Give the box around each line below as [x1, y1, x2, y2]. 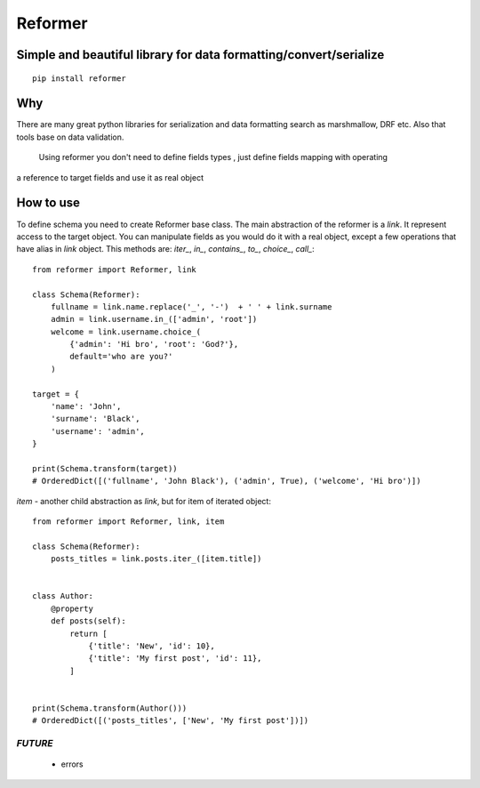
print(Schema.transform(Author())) [32, 704, 188, 713]
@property [50, 603, 93, 614]
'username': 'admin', [50, 426, 146, 436]
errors [60, 759, 84, 769]
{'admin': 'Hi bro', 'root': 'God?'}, [69, 339, 239, 350]
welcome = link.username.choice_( [50, 326, 202, 337]
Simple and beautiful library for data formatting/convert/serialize [16, 47, 385, 62]
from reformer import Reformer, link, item [32, 517, 225, 527]
